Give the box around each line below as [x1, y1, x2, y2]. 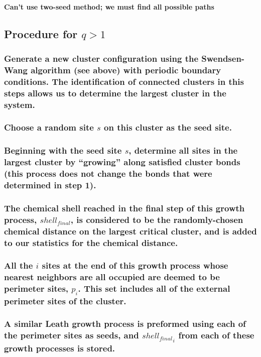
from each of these [178, 329, 254, 341]
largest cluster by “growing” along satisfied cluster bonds [4, 156, 240, 168]
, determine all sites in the [128, 144, 238, 157]
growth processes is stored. [4, 341, 115, 354]
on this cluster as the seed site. [104, 121, 232, 134]
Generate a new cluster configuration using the [4, 52, 199, 64]
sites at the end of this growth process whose [42, 259, 228, 272]
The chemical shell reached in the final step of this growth [4, 201, 245, 214]
